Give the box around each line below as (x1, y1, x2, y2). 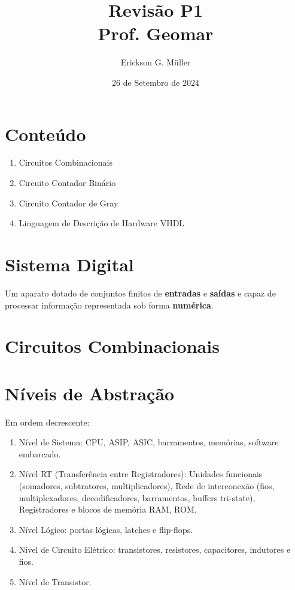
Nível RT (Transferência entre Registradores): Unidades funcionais (19, 468, 263, 480)
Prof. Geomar (98, 21, 214, 46)
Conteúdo (5, 121, 86, 146)
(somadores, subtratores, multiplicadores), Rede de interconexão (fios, (19, 480, 275, 492)
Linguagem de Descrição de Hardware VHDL (19, 217, 185, 229)
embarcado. (19, 447, 61, 460)
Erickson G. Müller (120, 56, 191, 68)
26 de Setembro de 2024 (112, 76, 199, 88)
